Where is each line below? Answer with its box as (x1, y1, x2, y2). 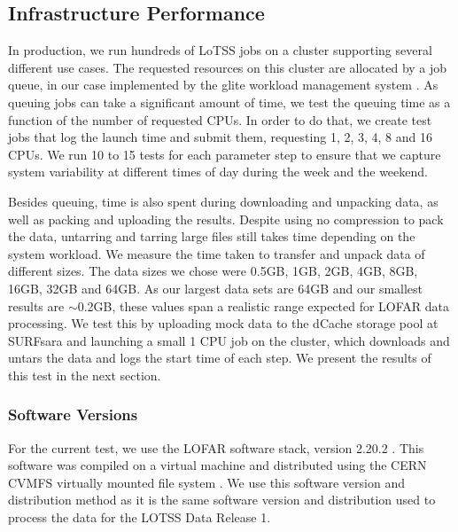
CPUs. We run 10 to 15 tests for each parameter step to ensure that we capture (8, 145, 441, 163)
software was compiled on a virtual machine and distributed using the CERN (8, 456, 427, 474)
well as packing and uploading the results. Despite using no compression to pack (8, 209, 444, 228)
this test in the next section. (8, 365, 161, 384)
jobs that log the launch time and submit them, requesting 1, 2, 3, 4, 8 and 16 (8, 128, 432, 146)
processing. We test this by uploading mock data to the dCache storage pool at (8, 314, 439, 332)
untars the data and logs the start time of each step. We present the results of (8, 348, 431, 367)
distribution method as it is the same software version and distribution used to (8, 490, 436, 509)
